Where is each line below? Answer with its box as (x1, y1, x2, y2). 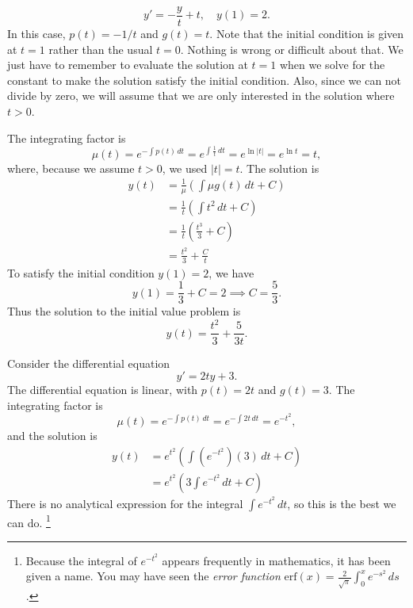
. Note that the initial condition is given (209, 25, 404, 42)
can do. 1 (7, 511, 51, 530)
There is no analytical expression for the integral (7, 495, 243, 511)
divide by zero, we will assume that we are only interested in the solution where (7, 87, 395, 104)
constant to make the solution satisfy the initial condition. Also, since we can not (7, 71, 402, 88)
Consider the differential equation (7, 354, 170, 371)
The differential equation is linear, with (7, 381, 198, 398)
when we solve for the (279, 56, 385, 73)
